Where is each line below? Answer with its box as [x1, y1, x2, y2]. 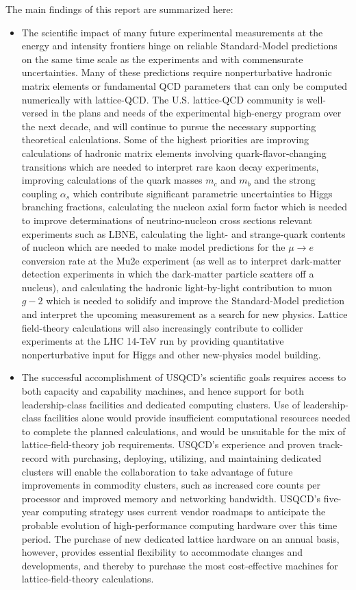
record [21, 451, 48, 465]
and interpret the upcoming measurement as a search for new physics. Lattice [21, 307, 348, 321]
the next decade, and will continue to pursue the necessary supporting [21, 119, 316, 133]
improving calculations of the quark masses [21, 173, 203, 187]
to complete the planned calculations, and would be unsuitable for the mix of [21, 423, 346, 438]
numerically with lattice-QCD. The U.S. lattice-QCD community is [21, 92, 303, 106]
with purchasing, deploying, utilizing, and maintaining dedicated [51, 451, 322, 465]
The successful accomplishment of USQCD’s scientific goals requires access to [21, 370, 346, 384]
